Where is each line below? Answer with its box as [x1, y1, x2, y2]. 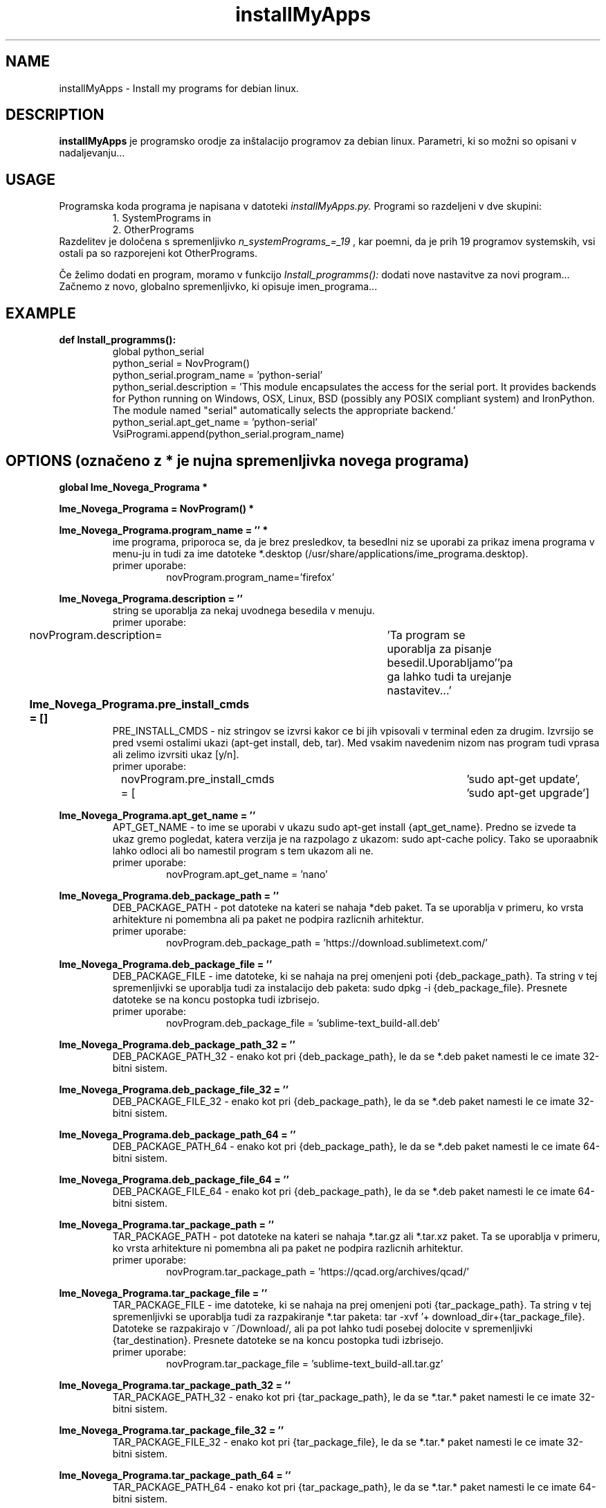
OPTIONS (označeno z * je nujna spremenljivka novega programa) [6, 451, 470, 469]
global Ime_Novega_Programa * [59, 481, 208, 493]
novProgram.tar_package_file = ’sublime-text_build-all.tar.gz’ [166, 1357, 443, 1370]
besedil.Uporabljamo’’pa [387, 655, 513, 670]
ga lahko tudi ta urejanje [387, 669, 512, 683]
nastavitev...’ [387, 683, 452, 697]
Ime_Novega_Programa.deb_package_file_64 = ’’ [59, 1173, 289, 1185]
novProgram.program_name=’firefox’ [166, 571, 335, 583]
